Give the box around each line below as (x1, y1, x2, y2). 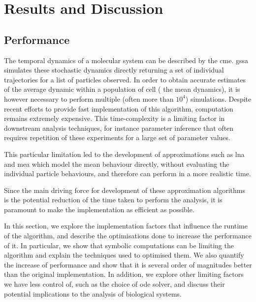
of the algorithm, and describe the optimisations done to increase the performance (4, 230, 252, 241)
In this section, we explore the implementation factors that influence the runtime (4, 221, 248, 231)
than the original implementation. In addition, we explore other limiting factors (4, 269, 244, 279)
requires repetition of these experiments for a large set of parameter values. (4, 132, 230, 143)
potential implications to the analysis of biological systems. (4, 288, 182, 299)
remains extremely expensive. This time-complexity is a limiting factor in (4, 113, 225, 123)
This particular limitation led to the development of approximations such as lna (4, 149, 245, 159)
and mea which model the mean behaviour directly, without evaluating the (4, 158, 229, 169)
